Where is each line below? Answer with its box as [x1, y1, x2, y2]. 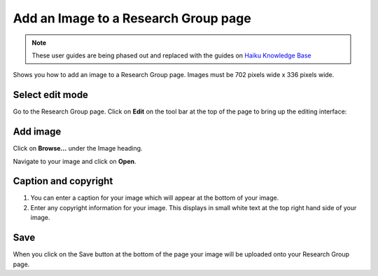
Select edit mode [13, 89, 89, 101]
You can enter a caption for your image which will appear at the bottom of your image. [30, 193, 279, 202]
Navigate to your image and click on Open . [13, 157, 136, 165]
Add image [13, 126, 62, 138]
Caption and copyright [13, 175, 113, 187]
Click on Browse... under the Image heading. [13, 144, 143, 153]
